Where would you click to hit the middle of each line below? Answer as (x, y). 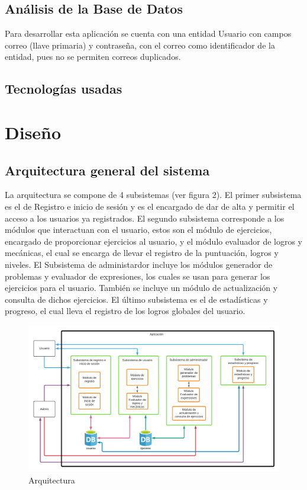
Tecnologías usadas (64, 89)
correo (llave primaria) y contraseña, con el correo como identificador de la (140, 45)
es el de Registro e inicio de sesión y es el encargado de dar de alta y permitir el (150, 206)
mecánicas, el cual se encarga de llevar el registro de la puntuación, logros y (142, 253)
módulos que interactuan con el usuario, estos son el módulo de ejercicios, (138, 230)
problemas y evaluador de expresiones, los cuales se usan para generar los (138, 276)
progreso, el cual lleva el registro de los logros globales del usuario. (125, 311)
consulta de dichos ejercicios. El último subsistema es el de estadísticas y (136, 299)
